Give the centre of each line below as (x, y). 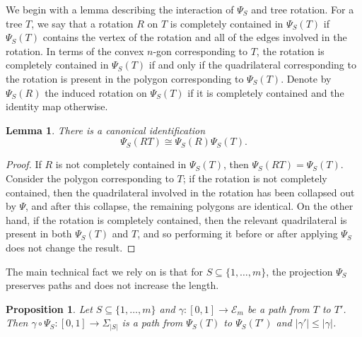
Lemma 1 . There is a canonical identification (106, 130)
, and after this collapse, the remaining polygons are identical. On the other (189, 206)
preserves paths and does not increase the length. (112, 285)
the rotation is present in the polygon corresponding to (125, 78)
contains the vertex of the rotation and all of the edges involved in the (195, 37)
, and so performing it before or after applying (238, 233)
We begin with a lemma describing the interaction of (120, 9)
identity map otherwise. (57, 106)
